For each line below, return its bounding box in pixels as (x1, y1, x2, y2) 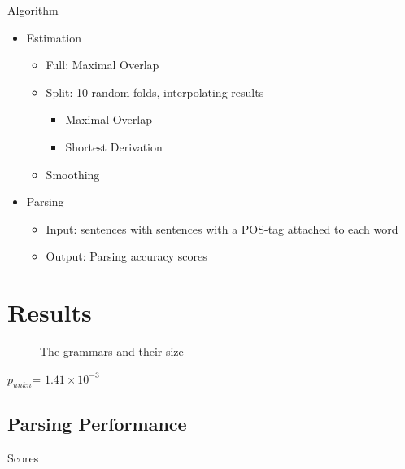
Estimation (26, 28, 81, 46)
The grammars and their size (40, 343, 184, 360)
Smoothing (46, 165, 100, 182)
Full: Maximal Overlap (46, 56, 159, 73)
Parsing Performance (7, 410, 187, 436)
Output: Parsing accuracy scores (46, 248, 207, 265)
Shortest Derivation (65, 138, 163, 155)
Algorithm (7, 2, 59, 18)
